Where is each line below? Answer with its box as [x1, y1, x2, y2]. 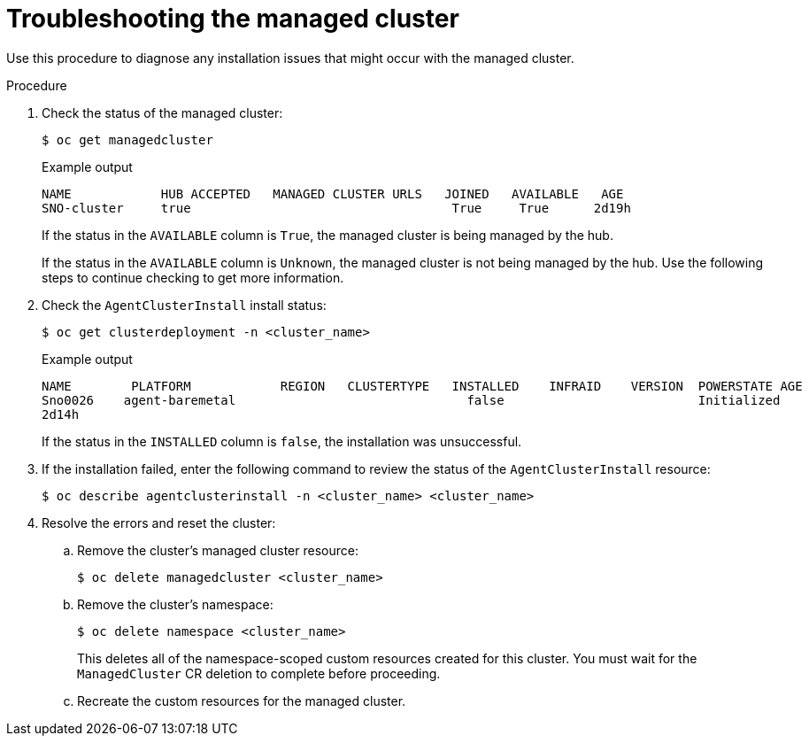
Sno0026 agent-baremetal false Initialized [42, 392, 781, 407]
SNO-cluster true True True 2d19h [42, 200, 631, 215]
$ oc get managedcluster [42, 132, 213, 147]
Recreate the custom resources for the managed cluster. [77, 693, 406, 708]
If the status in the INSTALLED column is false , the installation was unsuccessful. [42, 433, 522, 449]
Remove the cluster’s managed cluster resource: [77, 542, 358, 558]
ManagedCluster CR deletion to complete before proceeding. [77, 665, 441, 681]
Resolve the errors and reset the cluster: [42, 515, 276, 530]
